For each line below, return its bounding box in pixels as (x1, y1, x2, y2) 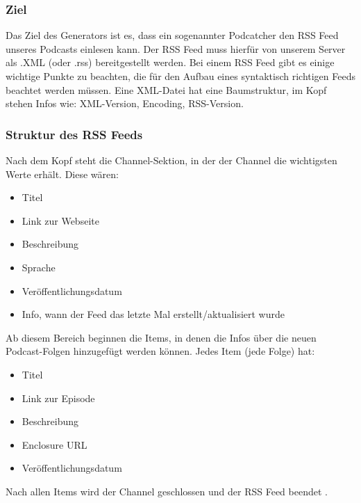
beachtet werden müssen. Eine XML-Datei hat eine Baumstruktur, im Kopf (6, 82, 327, 97)
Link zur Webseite (22, 213, 99, 227)
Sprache (22, 260, 56, 274)
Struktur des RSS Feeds (6, 125, 143, 143)
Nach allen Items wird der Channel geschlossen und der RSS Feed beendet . (6, 484, 328, 498)
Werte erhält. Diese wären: (6, 166, 119, 181)
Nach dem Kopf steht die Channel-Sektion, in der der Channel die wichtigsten (6, 153, 337, 167)
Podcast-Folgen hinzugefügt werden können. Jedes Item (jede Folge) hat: (6, 344, 315, 358)
